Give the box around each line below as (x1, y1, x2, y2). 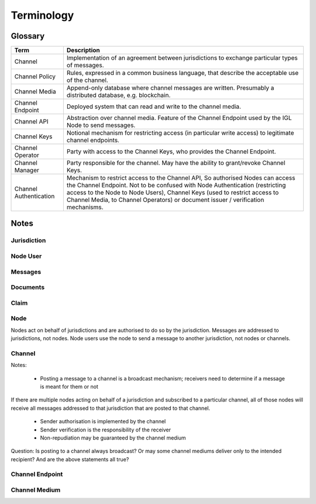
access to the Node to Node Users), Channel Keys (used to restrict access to (66, 188, 279, 197)
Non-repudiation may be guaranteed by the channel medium (40, 434, 187, 441)
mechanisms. (66, 203, 104, 211)
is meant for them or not (40, 383, 99, 390)
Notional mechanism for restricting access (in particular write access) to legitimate (66, 129, 294, 137)
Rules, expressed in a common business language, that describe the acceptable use (66, 69, 299, 77)
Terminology (11, 9, 74, 22)
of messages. (66, 61, 104, 70)
